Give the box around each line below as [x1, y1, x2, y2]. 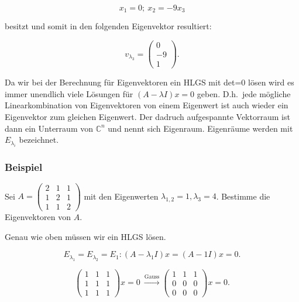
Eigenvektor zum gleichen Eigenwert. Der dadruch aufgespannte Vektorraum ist [5, 110, 290, 122]
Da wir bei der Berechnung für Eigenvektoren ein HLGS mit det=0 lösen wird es [5, 76, 294, 88]
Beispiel [5, 159, 43, 174]
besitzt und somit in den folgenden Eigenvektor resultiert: [5, 20, 212, 32]
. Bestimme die [216, 190, 270, 202]
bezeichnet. [19, 133, 59, 146]
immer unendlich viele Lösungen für [5, 87, 133, 99]
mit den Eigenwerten [84, 190, 159, 202]
